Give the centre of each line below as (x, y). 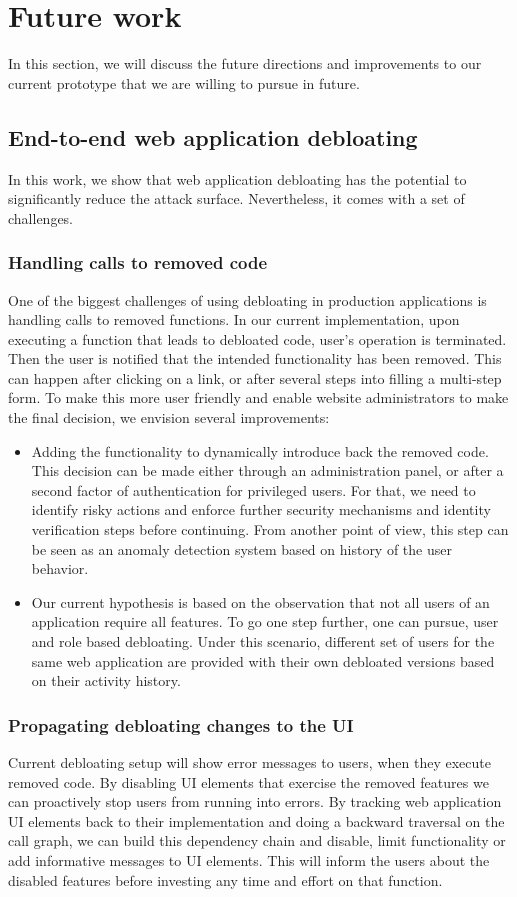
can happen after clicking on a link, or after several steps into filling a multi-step (255, 377)
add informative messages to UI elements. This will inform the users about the (249, 859)
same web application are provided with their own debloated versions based (263, 660)
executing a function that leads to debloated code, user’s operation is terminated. (257, 338)
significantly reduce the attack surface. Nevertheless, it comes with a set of (236, 198)
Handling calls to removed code (138, 262)
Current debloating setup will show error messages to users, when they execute (249, 762)
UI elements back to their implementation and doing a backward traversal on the (256, 820)
